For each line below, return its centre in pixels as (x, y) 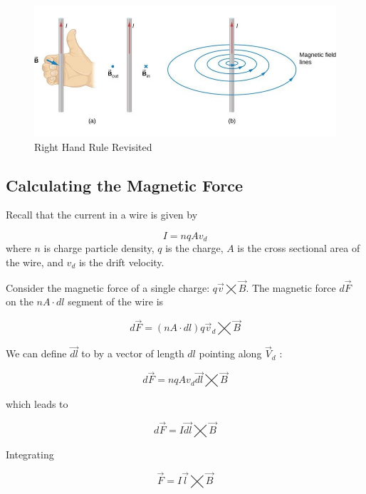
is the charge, (194, 248)
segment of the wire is (116, 301)
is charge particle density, (99, 248)
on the (20, 301)
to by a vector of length (133, 353)
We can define (36, 353)
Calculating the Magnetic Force (125, 185)
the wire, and (35, 262)
